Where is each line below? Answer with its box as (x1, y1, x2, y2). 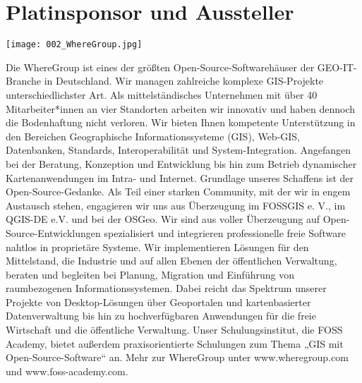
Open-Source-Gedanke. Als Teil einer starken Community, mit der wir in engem (6, 184, 351, 199)
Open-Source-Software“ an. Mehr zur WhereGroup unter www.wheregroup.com (6, 350, 349, 365)
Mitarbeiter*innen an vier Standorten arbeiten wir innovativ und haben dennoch (6, 101, 356, 116)
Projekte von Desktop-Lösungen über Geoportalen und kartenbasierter (6, 294, 311, 309)
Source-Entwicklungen (6, 225, 101, 240)
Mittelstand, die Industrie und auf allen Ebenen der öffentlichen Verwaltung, (6, 253, 337, 268)
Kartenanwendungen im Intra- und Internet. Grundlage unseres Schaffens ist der (6, 170, 354, 185)
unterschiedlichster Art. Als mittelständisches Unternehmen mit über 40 (6, 87, 318, 102)
